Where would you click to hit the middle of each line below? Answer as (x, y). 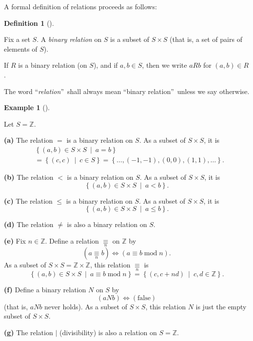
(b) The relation (29, 177)
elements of (21, 48)
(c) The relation (28, 200)
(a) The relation (29, 140)
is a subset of (130, 39)
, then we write (165, 65)
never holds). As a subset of (86, 306)
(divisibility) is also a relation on (108, 332)
